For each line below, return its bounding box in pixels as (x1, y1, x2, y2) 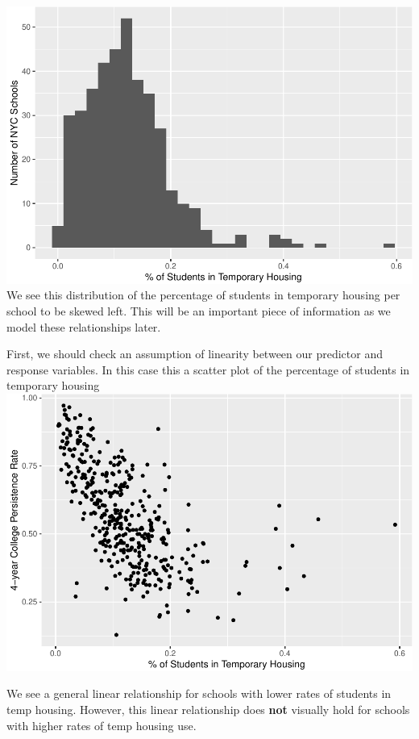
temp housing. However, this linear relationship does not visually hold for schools (6, 701, 410, 718)
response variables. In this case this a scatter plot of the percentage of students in (6, 361, 410, 378)
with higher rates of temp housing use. (6, 716, 197, 733)
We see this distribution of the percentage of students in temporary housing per (6, 286, 400, 303)
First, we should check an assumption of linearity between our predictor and (6, 345, 383, 362)
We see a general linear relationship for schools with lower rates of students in (6, 685, 392, 702)
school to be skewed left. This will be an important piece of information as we (6, 303, 391, 319)
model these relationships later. (6, 318, 161, 335)
